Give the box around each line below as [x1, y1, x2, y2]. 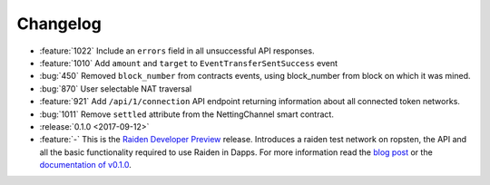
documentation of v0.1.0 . [39, 160, 132, 170]
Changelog [16, 14, 102, 34]
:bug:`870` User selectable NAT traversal [39, 83, 192, 94]
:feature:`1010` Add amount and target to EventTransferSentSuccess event [39, 57, 338, 68]
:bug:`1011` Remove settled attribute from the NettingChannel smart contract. [39, 109, 335, 120]
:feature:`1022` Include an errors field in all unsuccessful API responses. [39, 45, 315, 56]
